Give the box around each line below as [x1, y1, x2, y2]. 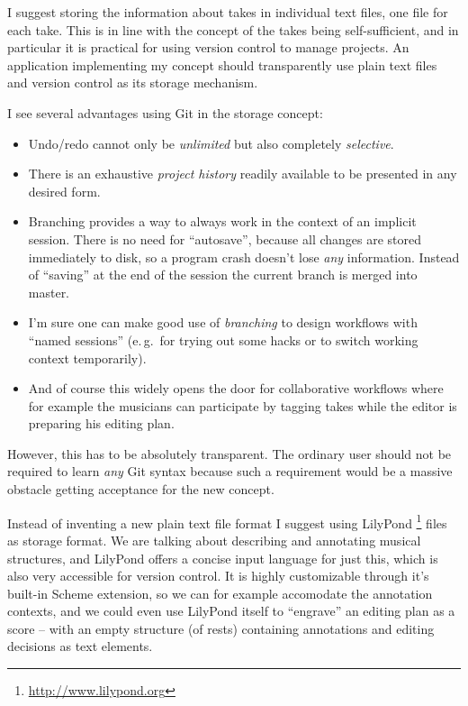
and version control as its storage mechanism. [7, 73, 258, 92]
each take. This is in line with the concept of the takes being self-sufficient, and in [7, 20, 459, 39]
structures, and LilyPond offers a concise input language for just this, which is [7, 548, 438, 567]
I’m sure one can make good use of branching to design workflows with [28, 313, 418, 332]
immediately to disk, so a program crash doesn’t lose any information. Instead [28, 247, 460, 266]
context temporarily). [28, 348, 147, 367]
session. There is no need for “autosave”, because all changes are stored [28, 229, 422, 248]
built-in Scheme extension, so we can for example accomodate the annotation [7, 583, 433, 602]
